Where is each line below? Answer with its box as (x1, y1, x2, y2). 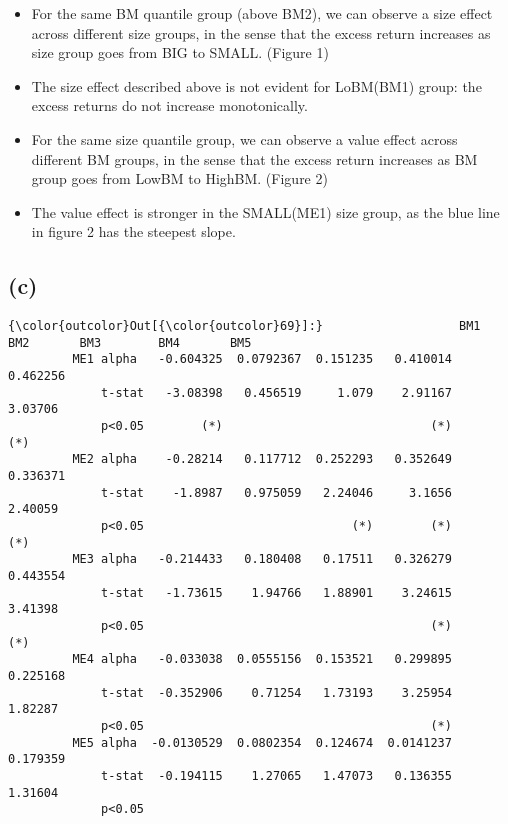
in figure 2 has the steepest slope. (31, 221, 236, 242)
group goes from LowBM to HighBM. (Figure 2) (31, 168, 328, 189)
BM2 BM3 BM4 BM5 (8, 335, 252, 350)
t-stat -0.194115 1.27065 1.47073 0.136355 (101, 768, 452, 783)
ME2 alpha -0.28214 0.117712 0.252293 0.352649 (72, 452, 452, 467)
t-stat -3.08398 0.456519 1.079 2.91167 (101, 385, 452, 400)
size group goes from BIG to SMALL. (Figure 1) (31, 42, 329, 63)
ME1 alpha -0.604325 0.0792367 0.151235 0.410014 (72, 352, 452, 367)
